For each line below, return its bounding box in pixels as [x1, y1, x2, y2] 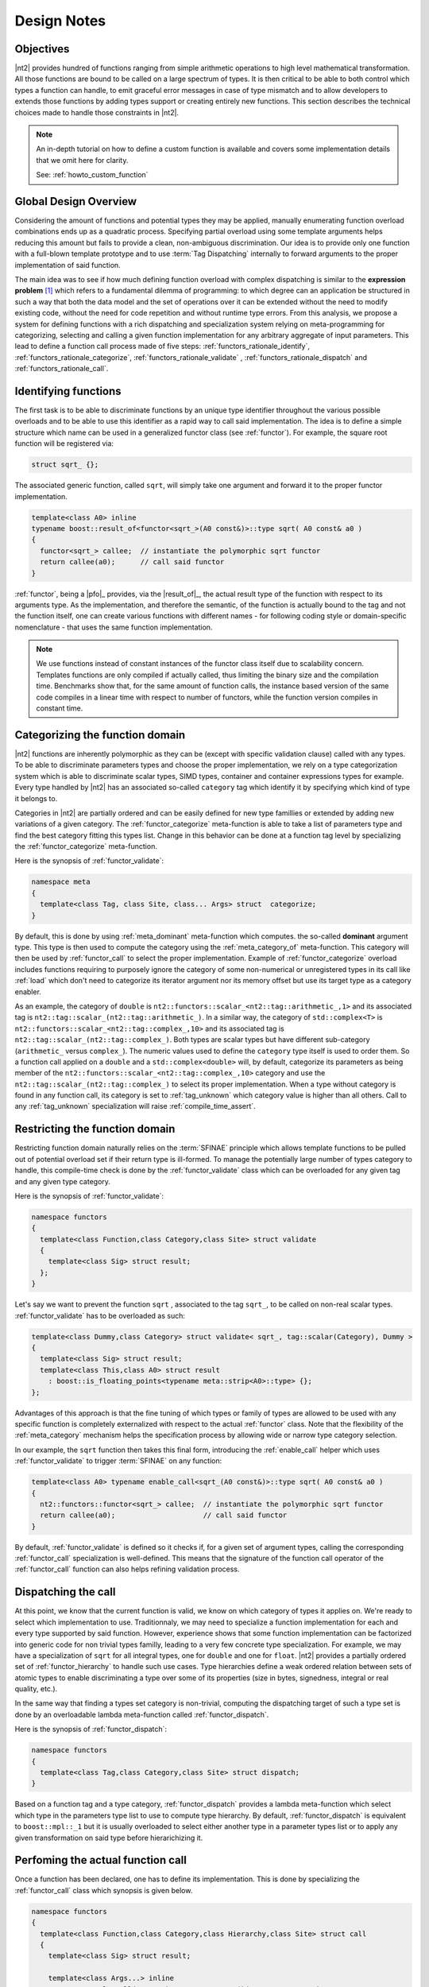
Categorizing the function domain [14, 728, 186, 742]
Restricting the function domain [14, 1122, 176, 1136]
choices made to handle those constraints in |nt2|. [14, 107, 179, 117]
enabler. [14, 986, 41, 997]
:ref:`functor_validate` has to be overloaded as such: [14, 1311, 186, 1320]
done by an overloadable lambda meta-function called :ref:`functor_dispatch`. [14, 1710, 269, 1719]
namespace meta [31, 877, 91, 886]
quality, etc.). [14, 1684, 58, 1694]
